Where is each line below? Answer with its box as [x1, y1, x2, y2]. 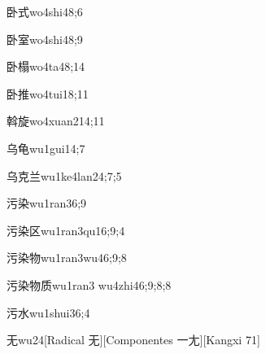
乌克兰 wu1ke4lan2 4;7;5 [7, 167, 122, 184]
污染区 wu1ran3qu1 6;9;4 [7, 221, 125, 238]
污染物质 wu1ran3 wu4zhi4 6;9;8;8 [7, 276, 172, 293]
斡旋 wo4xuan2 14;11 [7, 112, 105, 129]
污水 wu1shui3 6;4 [7, 304, 90, 321]
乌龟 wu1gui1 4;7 [7, 139, 85, 156]
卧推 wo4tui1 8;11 [7, 85, 89, 102]
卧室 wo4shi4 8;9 [7, 30, 83, 47]
